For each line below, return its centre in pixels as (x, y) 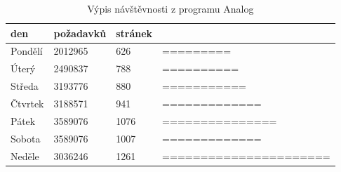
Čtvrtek (27, 103)
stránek (134, 33)
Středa (25, 86)
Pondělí (27, 51)
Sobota (26, 138)
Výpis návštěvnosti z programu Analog (170, 8)
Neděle (25, 156)
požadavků (80, 33)
